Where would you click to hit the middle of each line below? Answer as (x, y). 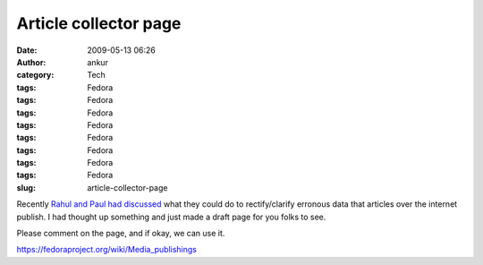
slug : (26, 187)
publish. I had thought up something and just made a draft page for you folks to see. (171, 217)
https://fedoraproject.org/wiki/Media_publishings (106, 250)
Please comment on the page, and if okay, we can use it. (121, 234)
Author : (31, 62)
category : (35, 75)
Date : (27, 50)
